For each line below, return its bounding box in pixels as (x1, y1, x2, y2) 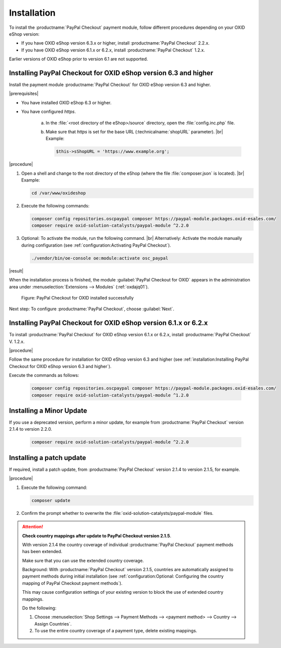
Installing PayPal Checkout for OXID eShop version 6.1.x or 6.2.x (9, 319, 208, 327)
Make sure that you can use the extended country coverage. (22, 557, 144, 563)
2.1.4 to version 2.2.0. (9, 426, 52, 432)
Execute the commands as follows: (9, 372, 79, 378)
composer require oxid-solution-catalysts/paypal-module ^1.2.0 (31, 392, 189, 398)
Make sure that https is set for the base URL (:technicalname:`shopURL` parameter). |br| (45, 129, 223, 135)
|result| (9, 268, 24, 274)
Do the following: (22, 605, 57, 611)
